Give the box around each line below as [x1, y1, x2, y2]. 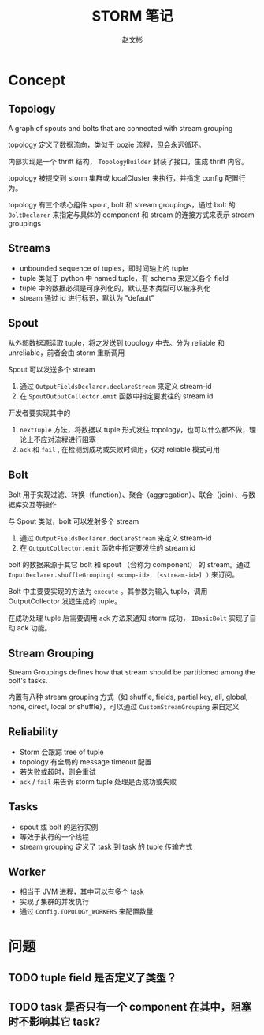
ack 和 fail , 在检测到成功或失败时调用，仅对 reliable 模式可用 [19, 445, 221, 454]
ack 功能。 [17, 623, 52, 633]
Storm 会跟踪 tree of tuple [19, 747, 104, 757]
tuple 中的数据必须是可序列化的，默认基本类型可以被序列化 [19, 283, 211, 293]
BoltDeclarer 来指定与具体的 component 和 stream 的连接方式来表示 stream [8, 210, 255, 219]
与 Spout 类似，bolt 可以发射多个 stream [8, 517, 139, 526]
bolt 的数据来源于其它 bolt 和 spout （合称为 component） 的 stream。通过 [8, 560, 251, 570]
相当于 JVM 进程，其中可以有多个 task [19, 887, 144, 896]
